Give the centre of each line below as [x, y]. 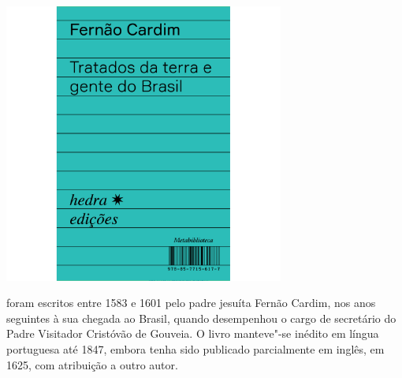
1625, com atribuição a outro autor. [92, 364]
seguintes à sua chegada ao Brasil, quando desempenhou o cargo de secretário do [201, 318]
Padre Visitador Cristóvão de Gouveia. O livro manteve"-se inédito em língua [193, 333]
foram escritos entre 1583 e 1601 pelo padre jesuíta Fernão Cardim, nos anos [191, 303]
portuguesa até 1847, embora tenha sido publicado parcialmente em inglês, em [195, 349]
